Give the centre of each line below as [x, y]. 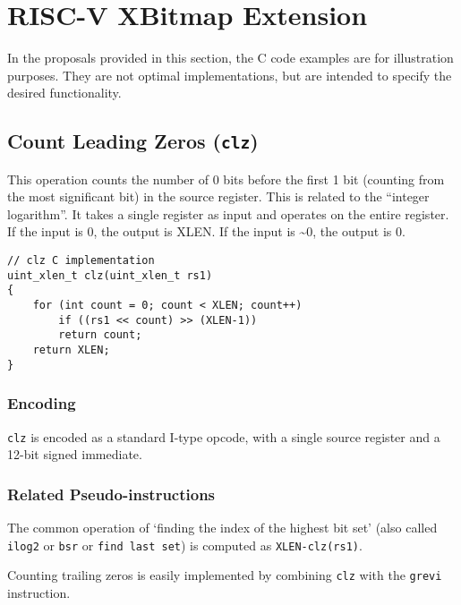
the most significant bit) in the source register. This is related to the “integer [218, 196]
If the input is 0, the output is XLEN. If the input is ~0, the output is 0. [206, 231]
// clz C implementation [81, 261]
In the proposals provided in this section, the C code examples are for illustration [230, 58]
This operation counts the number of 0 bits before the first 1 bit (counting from [226, 179]
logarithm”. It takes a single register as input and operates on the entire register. [228, 213]
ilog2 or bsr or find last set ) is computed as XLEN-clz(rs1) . [185, 545]
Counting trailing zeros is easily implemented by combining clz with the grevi [225, 575]
